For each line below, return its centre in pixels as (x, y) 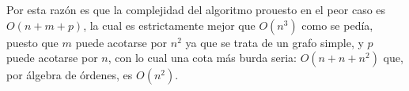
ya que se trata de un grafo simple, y (275, 42)
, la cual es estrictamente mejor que (169, 25)
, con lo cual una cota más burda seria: (202, 58)
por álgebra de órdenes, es (70, 75)
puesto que (32, 42)
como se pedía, (337, 25)
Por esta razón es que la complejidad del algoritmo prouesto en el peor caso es (196, 9)
